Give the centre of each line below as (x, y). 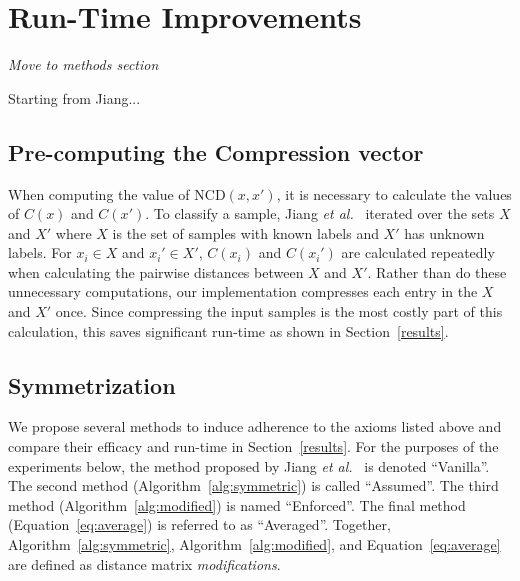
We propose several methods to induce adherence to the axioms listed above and (255, 426)
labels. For (40, 252)
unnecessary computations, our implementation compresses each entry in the (243, 291)
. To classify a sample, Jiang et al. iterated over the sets (320, 213)
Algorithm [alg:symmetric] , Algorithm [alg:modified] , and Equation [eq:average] (254, 544)
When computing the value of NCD (117, 193)
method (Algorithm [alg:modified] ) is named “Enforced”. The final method (237, 504)
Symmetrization (92, 384)
